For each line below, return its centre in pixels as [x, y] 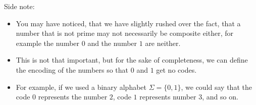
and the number [112, 43]
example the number [48, 43]
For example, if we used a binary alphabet [81, 87]
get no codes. [176, 69]
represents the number [73, 97]
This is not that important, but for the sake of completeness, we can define [132, 60]
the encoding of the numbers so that [72, 69]
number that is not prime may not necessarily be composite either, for [125, 33]
